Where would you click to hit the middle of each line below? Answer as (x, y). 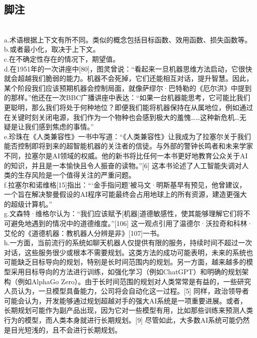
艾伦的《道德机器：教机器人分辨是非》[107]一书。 (84, 233)
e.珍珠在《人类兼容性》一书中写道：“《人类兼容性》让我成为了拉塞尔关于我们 (128, 136)
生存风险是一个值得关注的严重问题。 (76, 175)
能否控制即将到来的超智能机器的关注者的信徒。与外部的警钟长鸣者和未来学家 (128, 146)
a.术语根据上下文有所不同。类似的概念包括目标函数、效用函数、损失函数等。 (128, 39)
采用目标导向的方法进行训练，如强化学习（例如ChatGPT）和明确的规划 (126, 272)
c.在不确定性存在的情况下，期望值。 (62, 58)
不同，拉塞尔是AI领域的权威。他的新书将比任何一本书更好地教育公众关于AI (126, 155)
